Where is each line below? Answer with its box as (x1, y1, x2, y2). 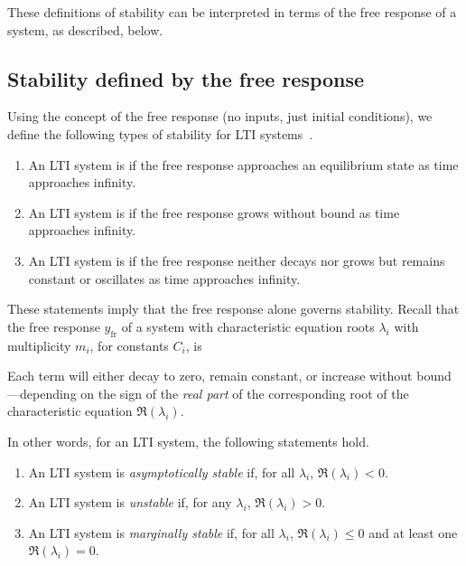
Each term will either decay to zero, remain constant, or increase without (7, 366, 413, 385)
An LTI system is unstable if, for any (28, 493, 232, 512)
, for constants (89, 335, 169, 354)
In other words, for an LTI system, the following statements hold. (7, 431, 369, 450)
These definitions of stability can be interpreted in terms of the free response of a (7, 3, 457, 21)
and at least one (368, 523, 458, 542)
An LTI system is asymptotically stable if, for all (28, 462, 295, 481)
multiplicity (7, 335, 71, 354)
